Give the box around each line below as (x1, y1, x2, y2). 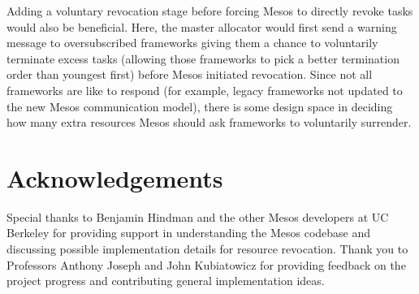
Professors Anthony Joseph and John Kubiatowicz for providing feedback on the (6, 256, 406, 273)
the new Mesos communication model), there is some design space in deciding (6, 97, 393, 115)
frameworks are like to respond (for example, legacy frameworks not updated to (6, 81, 403, 98)
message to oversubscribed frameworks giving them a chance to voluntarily (6, 34, 378, 51)
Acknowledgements (6, 161, 223, 194)
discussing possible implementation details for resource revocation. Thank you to (6, 240, 408, 257)
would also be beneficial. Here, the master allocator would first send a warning (6, 18, 397, 35)
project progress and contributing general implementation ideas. (6, 272, 325, 289)
